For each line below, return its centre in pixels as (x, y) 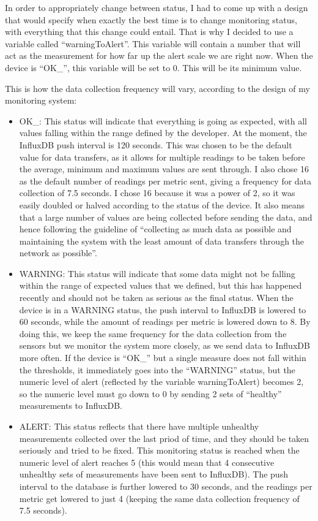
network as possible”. (58, 253)
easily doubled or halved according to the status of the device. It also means (162, 204)
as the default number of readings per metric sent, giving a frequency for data (165, 181)
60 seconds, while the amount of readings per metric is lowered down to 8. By (165, 321)
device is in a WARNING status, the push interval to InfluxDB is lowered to (163, 309)
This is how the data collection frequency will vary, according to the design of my (157, 88)
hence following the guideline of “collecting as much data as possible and (155, 229)
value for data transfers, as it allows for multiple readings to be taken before (162, 157)
